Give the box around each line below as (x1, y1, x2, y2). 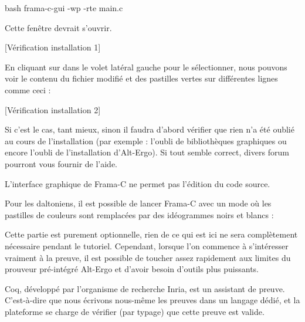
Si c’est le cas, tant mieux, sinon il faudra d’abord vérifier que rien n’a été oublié (5, 123, 294, 135)
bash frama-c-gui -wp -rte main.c (5, 2, 123, 13)
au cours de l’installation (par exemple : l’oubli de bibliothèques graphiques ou (5, 134, 287, 147)
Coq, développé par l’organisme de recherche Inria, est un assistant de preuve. (5, 282, 285, 294)
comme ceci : (5, 83, 51, 96)
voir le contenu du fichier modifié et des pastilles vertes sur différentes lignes (5, 72, 278, 84)
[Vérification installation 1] (5, 41, 101, 53)
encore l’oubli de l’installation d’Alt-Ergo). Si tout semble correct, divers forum (5, 146, 289, 158)
